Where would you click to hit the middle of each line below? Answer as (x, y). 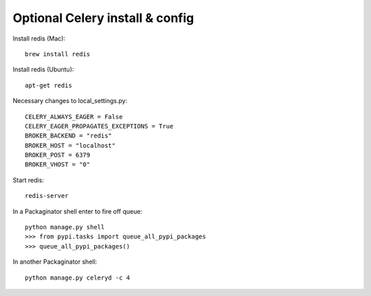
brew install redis (58, 54)
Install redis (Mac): (39, 38)
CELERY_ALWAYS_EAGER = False (74, 116)
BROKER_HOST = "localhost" (70, 145)
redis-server (47, 196)
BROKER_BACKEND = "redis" (69, 136)
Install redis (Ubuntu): (43, 69)
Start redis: (29, 180)
